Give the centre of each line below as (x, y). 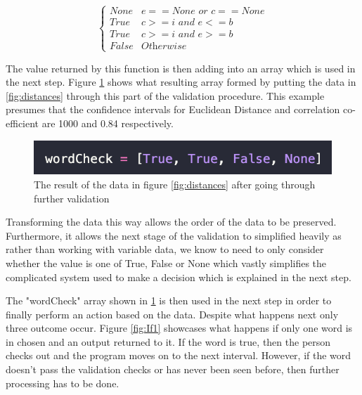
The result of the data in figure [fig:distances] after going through (175, 184)
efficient (22, 123)
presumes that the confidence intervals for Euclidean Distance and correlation (173, 109)
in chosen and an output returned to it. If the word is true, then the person (168, 341)
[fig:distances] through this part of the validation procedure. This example (165, 95)
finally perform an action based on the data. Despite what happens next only (172, 314)
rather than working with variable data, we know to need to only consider (165, 249)
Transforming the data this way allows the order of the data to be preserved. (171, 222)
